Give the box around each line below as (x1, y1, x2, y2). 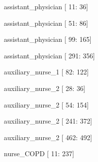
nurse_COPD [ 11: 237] (4, 148, 74, 159)
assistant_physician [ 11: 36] (4, 1, 88, 11)
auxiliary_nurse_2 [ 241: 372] (4, 116, 92, 126)
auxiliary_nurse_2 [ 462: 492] (4, 132, 92, 142)
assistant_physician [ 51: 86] (4, 18, 88, 28)
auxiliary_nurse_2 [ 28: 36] (4, 83, 85, 93)
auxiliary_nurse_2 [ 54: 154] (4, 99, 89, 109)
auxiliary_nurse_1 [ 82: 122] (4, 67, 89, 77)
